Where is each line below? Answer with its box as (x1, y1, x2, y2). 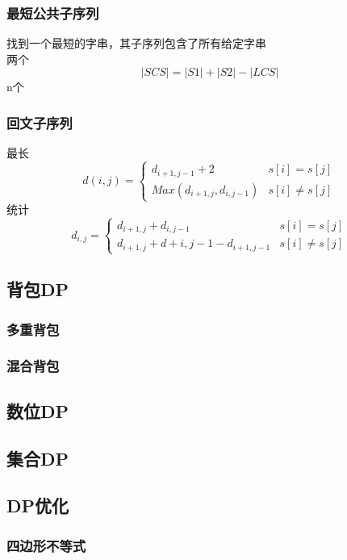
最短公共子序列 (6, 2, 99, 23)
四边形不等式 (6, 535, 86, 555)
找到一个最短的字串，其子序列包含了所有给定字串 (6, 35, 266, 52)
